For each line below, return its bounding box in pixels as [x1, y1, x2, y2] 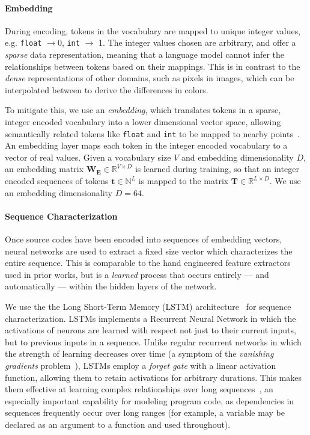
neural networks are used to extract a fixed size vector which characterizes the [5, 244, 293, 257]
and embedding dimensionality [181, 150, 294, 163]
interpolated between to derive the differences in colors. [5, 83, 208, 96]
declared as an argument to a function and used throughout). [5, 418, 231, 430]
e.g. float [5, 36, 42, 49]
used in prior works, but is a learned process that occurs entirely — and [5, 268, 269, 280]
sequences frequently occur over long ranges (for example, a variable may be [5, 406, 285, 419]
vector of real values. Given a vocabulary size [5, 150, 171, 163]
